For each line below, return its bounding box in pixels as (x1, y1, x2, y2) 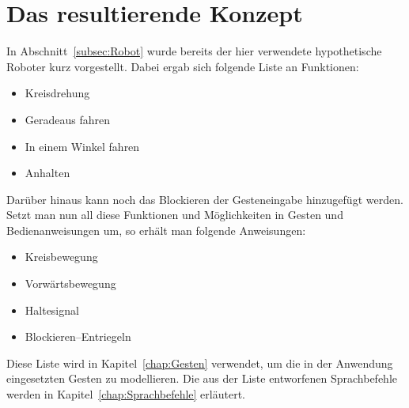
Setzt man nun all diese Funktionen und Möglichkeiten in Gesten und (6, 206, 343, 223)
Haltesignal (25, 301, 79, 318)
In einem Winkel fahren (25, 138, 140, 154)
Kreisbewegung (25, 248, 98, 265)
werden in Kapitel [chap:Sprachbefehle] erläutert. (6, 386, 245, 402)
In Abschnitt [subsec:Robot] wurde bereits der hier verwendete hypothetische (6, 43, 382, 59)
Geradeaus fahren (25, 111, 111, 127)
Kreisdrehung (25, 85, 90, 101)
